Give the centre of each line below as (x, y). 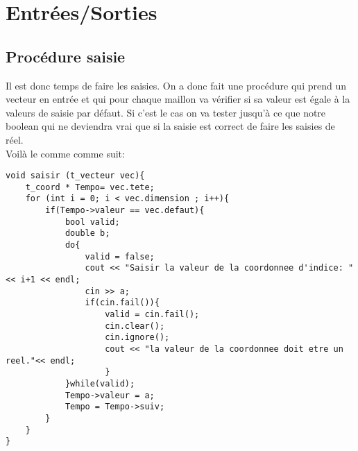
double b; (87, 233)
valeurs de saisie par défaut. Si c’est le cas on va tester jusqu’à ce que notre (166, 112)
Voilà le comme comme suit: (65, 153)
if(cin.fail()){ (122, 303)
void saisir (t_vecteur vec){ (75, 176)
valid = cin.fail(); (152, 315)
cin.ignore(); (137, 338)
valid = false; (120, 256)
